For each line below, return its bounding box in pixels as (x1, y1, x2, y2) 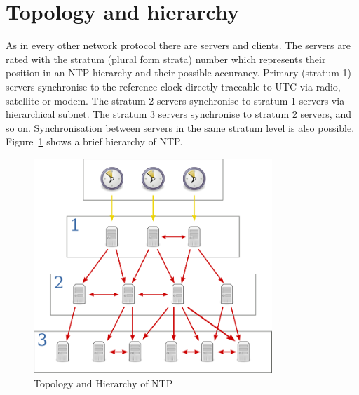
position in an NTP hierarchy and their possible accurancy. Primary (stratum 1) (6, 65, 351, 80)
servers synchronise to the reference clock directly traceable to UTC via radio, (6, 79, 341, 93)
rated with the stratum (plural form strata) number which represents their (6, 51, 326, 66)
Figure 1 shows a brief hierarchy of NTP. (6, 134, 183, 149)
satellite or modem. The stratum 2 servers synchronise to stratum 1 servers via (6, 93, 345, 107)
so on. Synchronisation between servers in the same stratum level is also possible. (6, 120, 355, 135)
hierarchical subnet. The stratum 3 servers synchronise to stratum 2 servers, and (6, 107, 351, 121)
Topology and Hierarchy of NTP (34, 375, 173, 390)
